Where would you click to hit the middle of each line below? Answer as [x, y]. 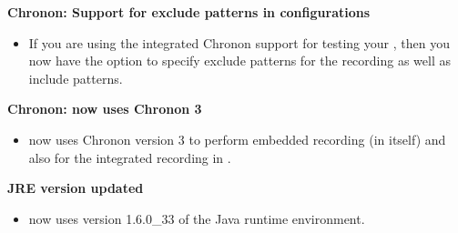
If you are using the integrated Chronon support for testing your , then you [239, 42]
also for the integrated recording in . [130, 157]
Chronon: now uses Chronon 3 [105, 109]
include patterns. [76, 78]
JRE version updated [76, 188]
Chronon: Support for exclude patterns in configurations [189, 12]
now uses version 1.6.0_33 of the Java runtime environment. [197, 218]
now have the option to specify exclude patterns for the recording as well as [240, 61]
